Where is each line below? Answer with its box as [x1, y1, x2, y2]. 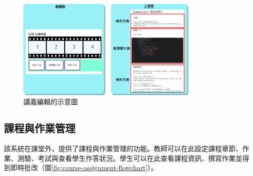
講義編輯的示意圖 [23, 97, 78, 107]
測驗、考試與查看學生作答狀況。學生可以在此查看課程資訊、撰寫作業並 [17, 153, 242, 163]
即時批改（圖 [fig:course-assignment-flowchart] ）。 [10, 162, 158, 173]
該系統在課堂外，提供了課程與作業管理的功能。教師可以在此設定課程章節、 [4, 143, 242, 154]
